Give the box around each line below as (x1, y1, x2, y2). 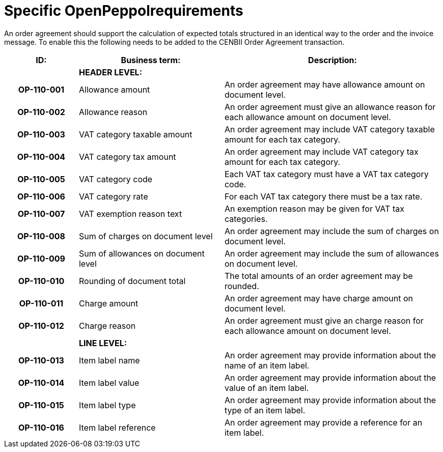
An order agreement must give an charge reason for (224, 315, 424, 326)
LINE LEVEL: (78, 337, 127, 348)
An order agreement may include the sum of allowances (224, 248, 439, 259)
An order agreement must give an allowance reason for (224, 101, 436, 112)
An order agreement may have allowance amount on (224, 79, 425, 90)
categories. (224, 213, 268, 224)
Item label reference (78, 422, 156, 433)
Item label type (78, 400, 136, 410)
